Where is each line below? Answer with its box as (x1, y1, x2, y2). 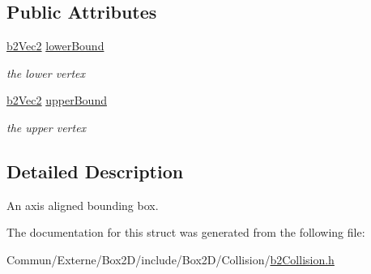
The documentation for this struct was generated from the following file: (6, 224, 365, 241)
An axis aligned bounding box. (6, 196, 159, 213)
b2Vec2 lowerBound (6, 37, 104, 54)
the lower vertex (6, 64, 86, 81)
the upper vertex (6, 118, 87, 135)
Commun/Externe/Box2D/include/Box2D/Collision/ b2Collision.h (6, 250, 335, 268)
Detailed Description (6, 158, 184, 183)
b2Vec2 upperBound (6, 92, 107, 109)
